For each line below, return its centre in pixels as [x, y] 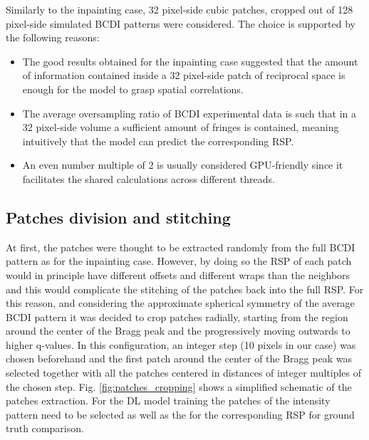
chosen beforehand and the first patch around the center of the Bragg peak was [179, 358]
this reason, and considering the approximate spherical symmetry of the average [180, 303]
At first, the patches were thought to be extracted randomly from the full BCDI [181, 247]
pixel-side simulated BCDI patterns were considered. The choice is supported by [181, 23]
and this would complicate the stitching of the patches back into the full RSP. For [185, 289]
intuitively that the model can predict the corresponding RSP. [158, 141]
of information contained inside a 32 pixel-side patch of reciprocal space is [184, 75]
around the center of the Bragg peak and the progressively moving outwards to [178, 331]
